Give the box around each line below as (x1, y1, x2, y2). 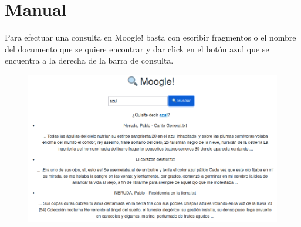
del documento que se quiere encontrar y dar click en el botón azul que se (5, 42, 269, 55)
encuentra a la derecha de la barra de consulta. (5, 54, 174, 66)
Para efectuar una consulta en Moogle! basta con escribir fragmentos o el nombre (5, 31, 296, 44)
